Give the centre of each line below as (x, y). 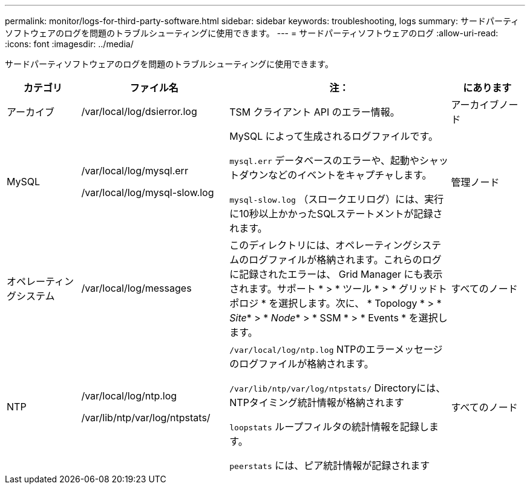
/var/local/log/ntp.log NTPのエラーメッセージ (336, 349)
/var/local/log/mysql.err (135, 171)
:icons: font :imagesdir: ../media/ (69, 44)
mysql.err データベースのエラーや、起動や (324, 160)
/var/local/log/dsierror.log (139, 111)
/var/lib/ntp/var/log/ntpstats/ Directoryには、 (338, 388)
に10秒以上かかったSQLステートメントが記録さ (336, 214)
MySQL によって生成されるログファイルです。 (334, 136)
